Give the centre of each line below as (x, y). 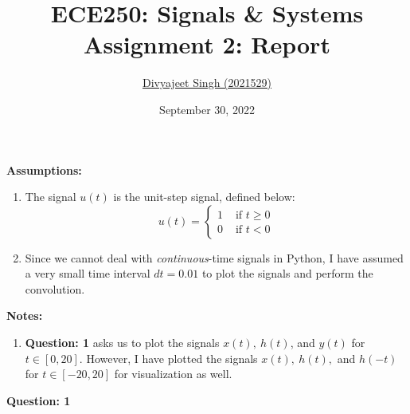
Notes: (25, 315)
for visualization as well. (173, 374)
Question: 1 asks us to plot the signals (122, 343)
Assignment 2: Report (207, 44)
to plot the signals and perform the (287, 273)
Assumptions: (44, 170)
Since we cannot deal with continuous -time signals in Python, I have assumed (214, 257)
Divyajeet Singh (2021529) (207, 83)
